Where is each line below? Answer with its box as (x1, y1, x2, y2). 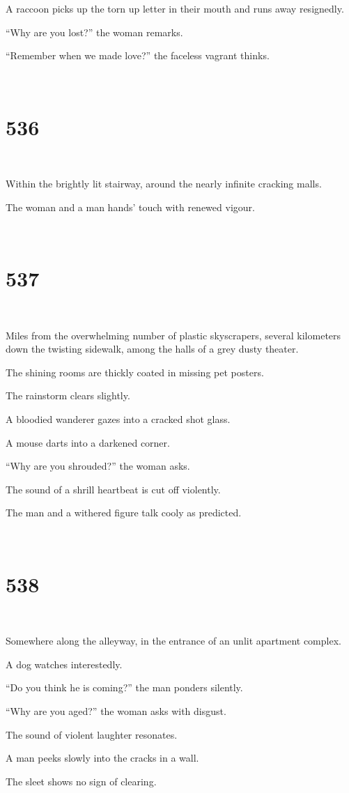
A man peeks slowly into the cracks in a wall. (6, 750, 199, 765)
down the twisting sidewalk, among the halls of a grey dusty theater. (6, 341, 299, 356)
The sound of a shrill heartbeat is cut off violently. (6, 482, 221, 496)
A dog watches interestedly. (6, 656, 123, 671)
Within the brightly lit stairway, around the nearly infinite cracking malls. (6, 176, 322, 191)
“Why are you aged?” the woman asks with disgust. (6, 704, 226, 718)
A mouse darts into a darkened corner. (6, 435, 170, 449)
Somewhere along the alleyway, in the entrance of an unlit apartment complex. (6, 633, 341, 648)
